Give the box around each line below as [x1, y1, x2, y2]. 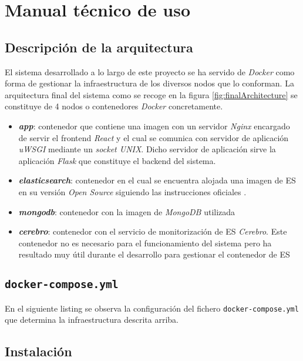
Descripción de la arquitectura [5, 38, 193, 56]
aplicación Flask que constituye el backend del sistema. [18, 154, 216, 166]
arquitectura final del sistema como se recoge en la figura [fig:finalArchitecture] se [5, 88, 298, 101]
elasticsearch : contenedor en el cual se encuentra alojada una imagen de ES [18, 174, 296, 186]
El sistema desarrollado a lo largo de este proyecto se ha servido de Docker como [5, 65, 295, 78]
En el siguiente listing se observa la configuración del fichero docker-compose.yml [5, 302, 299, 314]
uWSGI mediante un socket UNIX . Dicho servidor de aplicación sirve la [18, 143, 276, 155]
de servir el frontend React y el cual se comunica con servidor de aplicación [18, 131, 289, 143]
